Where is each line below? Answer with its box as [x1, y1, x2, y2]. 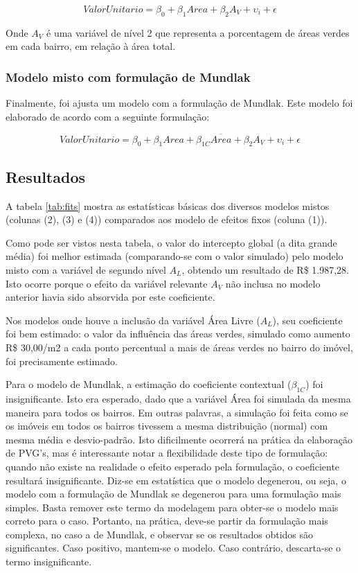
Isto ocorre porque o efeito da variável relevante [6, 276, 208, 290]
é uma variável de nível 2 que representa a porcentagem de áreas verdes [46, 25, 350, 39]
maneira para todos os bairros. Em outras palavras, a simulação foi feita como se [6, 405, 348, 419]
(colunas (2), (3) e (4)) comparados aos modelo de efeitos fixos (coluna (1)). [6, 212, 328, 227]
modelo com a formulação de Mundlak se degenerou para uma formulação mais [6, 486, 341, 501]
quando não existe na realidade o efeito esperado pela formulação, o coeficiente [6, 459, 340, 473]
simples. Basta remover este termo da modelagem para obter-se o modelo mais [6, 500, 339, 514]
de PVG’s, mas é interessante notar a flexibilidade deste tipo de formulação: [6, 446, 328, 460]
